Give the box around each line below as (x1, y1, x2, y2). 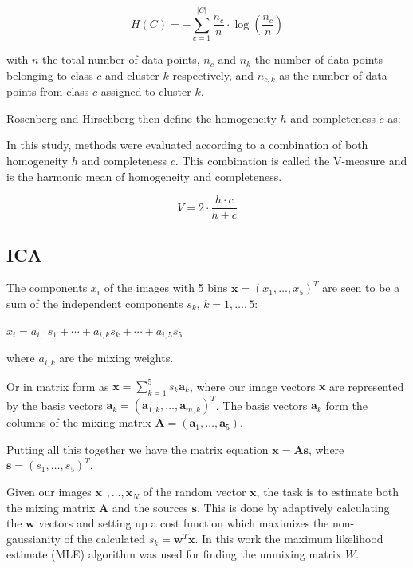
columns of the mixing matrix (6, 414, 151, 431)
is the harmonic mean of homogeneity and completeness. (6, 168, 282, 184)
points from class (6, 83, 89, 100)
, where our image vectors (189, 377, 316, 393)
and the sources (112, 499, 188, 515)
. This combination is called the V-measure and (175, 152, 407, 168)
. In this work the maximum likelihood (195, 530, 383, 546)
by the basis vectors (6, 396, 103, 413)
